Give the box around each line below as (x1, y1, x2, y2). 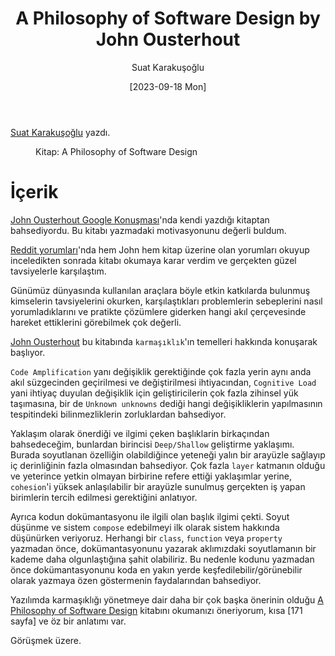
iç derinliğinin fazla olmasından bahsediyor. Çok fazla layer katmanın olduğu (10, 459, 326, 471)
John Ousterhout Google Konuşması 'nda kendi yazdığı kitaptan (10, 213, 270, 226)
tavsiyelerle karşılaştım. (10, 265, 107, 277)
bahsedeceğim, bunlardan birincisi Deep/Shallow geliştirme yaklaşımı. (10, 438, 295, 450)
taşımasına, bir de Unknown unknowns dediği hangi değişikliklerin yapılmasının (10, 397, 323, 409)
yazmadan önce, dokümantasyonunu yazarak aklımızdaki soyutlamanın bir (10, 542, 317, 554)
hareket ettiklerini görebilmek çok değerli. (10, 316, 182, 328)
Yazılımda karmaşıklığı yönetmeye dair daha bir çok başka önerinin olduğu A (10, 593, 324, 606)
